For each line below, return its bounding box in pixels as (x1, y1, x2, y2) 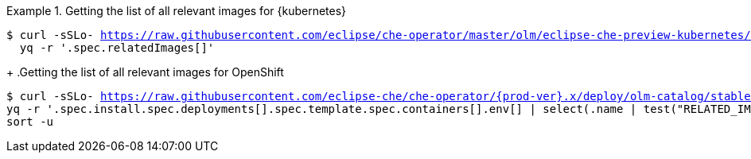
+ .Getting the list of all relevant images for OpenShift (6, 65, 284, 79)
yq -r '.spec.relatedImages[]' (19, 41, 215, 54)
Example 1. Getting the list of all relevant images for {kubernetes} (6, 4, 347, 17)
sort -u (6, 115, 54, 128)
